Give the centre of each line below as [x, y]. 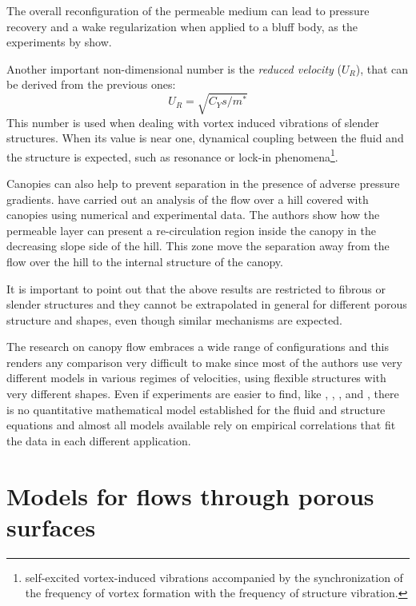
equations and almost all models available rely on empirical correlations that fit [201, 425]
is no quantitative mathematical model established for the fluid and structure [196, 409]
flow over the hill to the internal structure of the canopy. [145, 261]
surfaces [51, 526]
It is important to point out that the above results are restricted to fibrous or [196, 288]
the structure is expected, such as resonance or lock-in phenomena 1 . [172, 155]
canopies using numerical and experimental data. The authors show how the [193, 215]
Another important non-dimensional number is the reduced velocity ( [174, 68]
